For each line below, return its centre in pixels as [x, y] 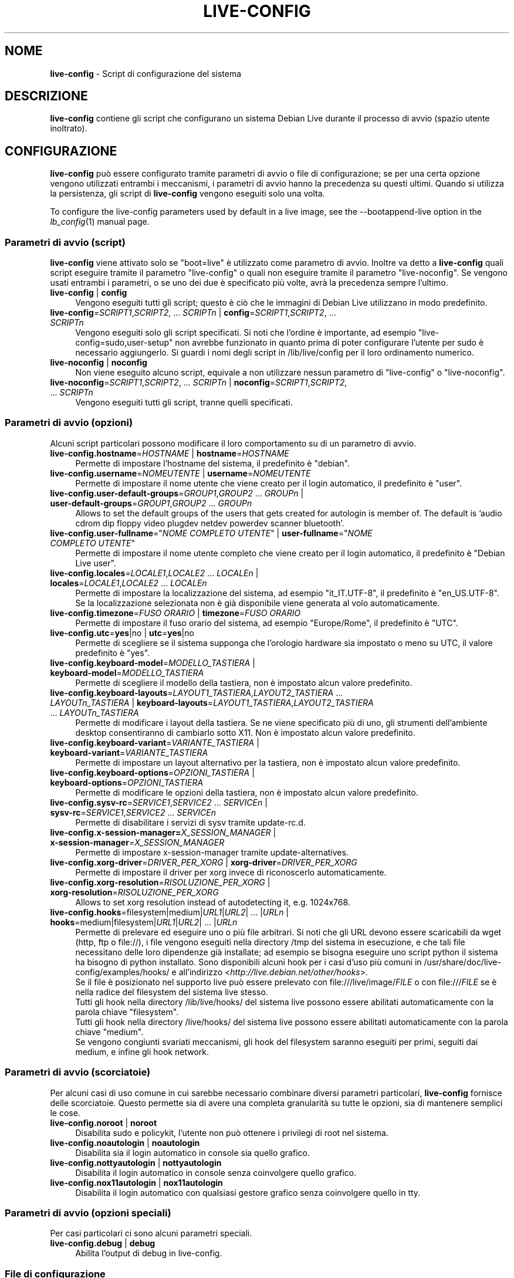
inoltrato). [69, 129]
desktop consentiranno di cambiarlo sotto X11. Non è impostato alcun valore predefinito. [245, 732]
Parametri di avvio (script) [65, 242]
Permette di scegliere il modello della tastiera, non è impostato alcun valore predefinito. [244, 682]
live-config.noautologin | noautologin [125, 1142]
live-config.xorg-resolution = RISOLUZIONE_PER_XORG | [160, 882]
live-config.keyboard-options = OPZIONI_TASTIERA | [152, 772]
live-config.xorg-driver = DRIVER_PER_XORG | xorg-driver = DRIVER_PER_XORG [204, 862]
